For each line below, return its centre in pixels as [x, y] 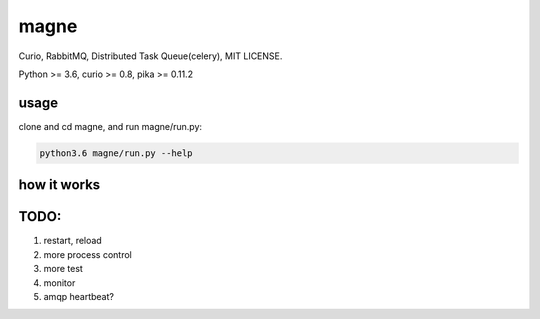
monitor [59, 282]
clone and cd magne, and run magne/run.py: [110, 126]
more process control [87, 254]
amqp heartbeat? [79, 296]
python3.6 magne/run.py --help [116, 153]
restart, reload [72, 241]
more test [63, 269]
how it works [59, 185]
